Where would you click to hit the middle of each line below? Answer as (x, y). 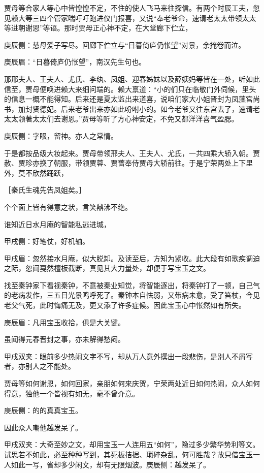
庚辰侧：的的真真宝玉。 (43, 410)
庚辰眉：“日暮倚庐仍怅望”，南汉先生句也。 (75, 62)
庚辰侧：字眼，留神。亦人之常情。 (61, 135)
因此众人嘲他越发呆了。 (43, 427)
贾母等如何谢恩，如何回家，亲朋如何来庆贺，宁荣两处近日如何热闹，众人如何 (132, 383)
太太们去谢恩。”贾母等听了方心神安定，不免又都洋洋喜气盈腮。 (135, 119)
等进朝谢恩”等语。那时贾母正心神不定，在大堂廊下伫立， (98, 28)
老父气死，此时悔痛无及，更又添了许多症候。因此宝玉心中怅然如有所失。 (125, 305)
